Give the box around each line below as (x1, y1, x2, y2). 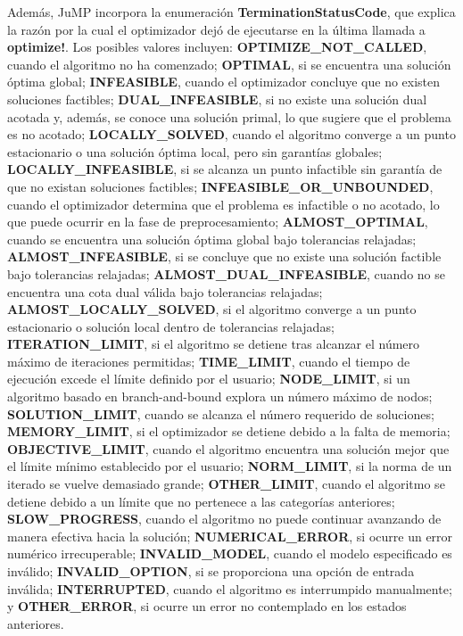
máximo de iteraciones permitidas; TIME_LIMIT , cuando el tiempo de (7, 351, 410, 370)
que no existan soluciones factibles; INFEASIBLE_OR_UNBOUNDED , (7, 177, 434, 195)
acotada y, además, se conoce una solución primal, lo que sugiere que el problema (7, 107, 451, 126)
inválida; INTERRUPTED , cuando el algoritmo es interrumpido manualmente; (7, 579, 452, 598)
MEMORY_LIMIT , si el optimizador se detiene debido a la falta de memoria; (7, 422, 451, 441)
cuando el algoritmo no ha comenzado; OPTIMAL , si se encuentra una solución (7, 54, 451, 73)
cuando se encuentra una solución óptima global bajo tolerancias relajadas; (7, 229, 417, 248)
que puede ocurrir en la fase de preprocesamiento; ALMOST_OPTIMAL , (7, 212, 428, 231)
